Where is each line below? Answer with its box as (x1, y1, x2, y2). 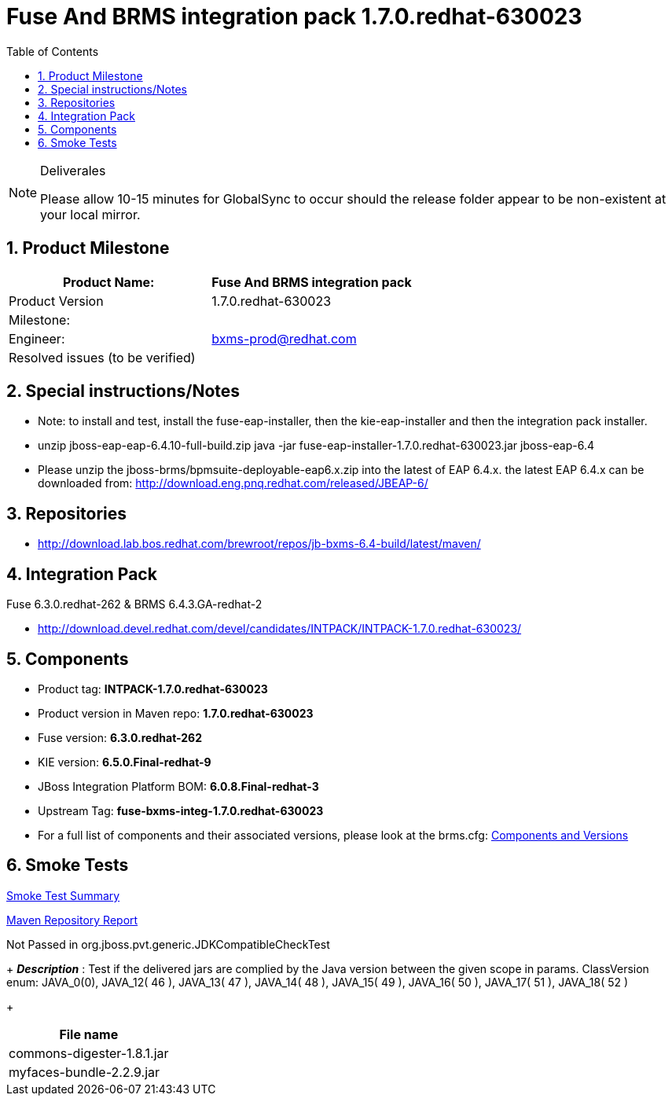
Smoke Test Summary (6, 888, 120, 902)
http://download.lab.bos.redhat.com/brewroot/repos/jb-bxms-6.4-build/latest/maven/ (38, 537, 481, 551)
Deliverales (40, 162, 106, 178)
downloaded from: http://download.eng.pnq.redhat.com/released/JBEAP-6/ (38, 476, 428, 490)
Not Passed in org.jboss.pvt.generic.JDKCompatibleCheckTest (6, 937, 330, 951)
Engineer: (9, 330, 65, 347)
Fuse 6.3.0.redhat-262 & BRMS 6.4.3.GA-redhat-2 (6, 597, 263, 612)
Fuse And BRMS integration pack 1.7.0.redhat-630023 (6, 3, 582, 30)
